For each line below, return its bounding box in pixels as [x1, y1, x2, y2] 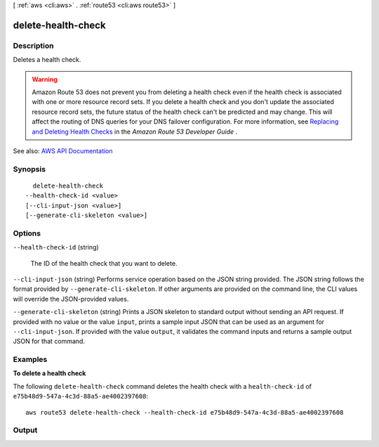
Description [13, 41, 54, 51]
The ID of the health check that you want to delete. [30, 259, 178, 267]
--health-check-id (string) [13, 243, 100, 252]
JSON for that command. [13, 337, 86, 346]
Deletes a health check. [13, 56, 81, 64]
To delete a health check [13, 369, 86, 377]
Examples [13, 355, 48, 365]
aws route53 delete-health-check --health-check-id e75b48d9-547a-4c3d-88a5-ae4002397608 [25, 408, 344, 416]
